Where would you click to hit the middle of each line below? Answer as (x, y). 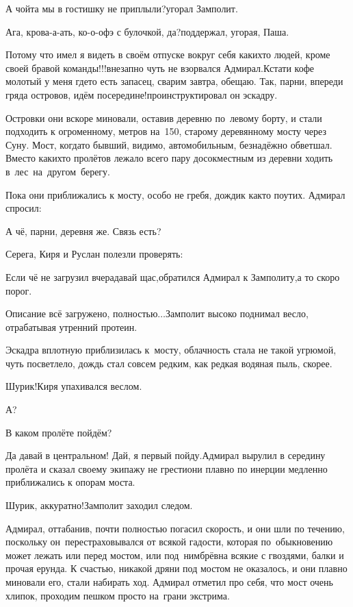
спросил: (24, 208)
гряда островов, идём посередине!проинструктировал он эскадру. (142, 94)
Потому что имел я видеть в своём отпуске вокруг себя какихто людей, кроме (168, 54)
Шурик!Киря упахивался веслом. (74, 386)
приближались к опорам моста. (70, 482)
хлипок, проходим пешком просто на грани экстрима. (118, 595)
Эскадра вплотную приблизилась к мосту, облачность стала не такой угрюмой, (171, 350)
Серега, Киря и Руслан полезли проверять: (94, 254)
